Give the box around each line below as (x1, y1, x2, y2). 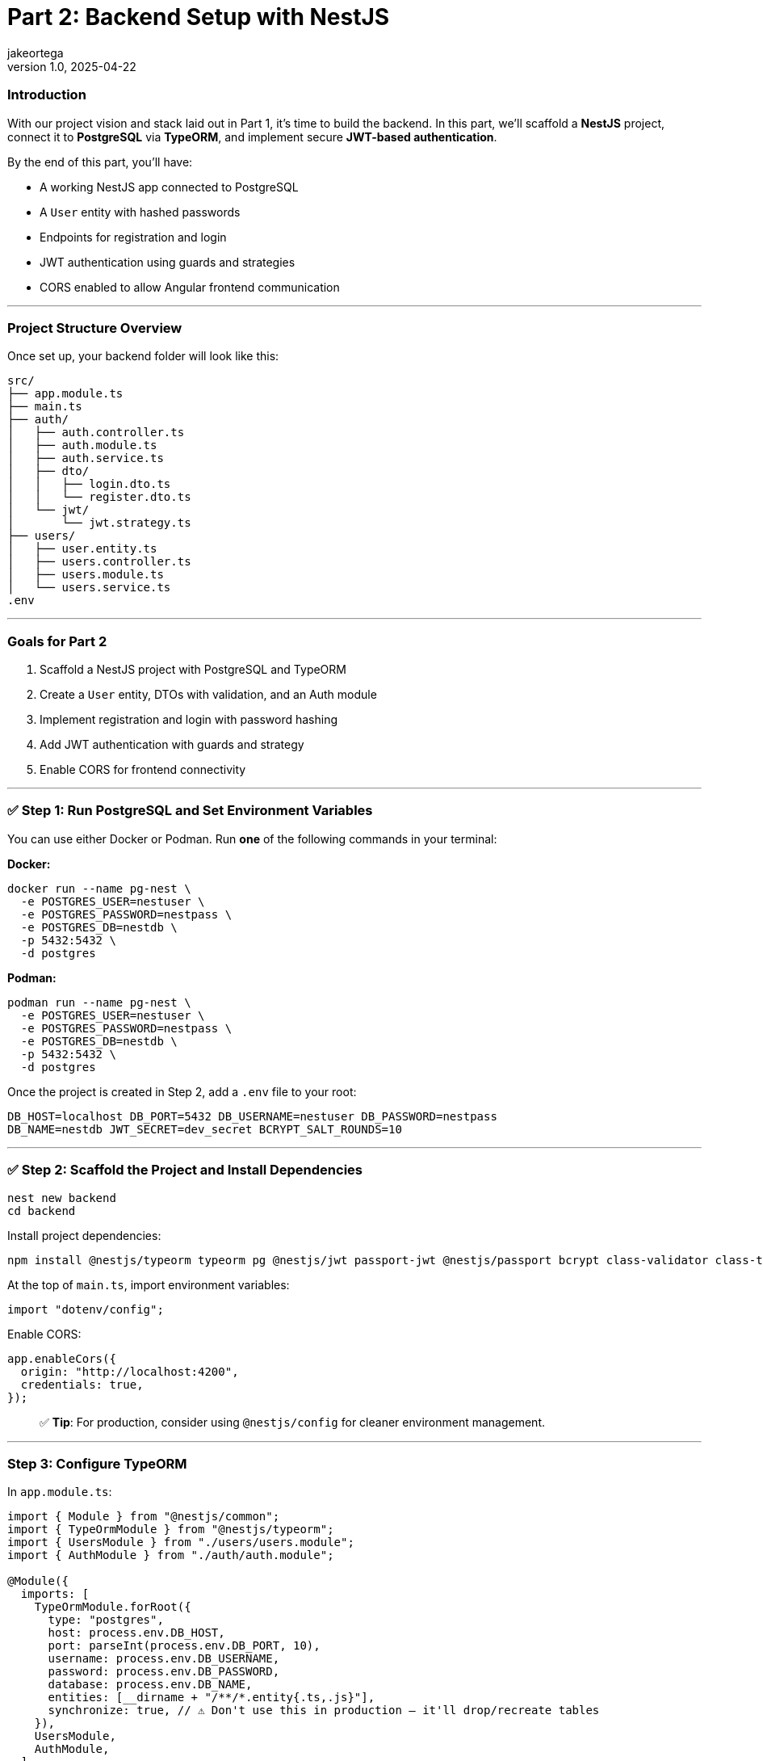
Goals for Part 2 (7, 633, 107, 649)
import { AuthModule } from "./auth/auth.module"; (7, 1549, 334, 1562)
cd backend (7, 1204, 76, 1217)
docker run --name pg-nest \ (7, 881, 191, 895)
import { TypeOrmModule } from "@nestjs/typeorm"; (7, 1523, 334, 1536)
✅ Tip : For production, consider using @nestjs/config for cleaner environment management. (40, 1414, 546, 1429)
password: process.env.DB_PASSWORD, (48, 1665, 280, 1679)
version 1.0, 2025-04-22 (7, 59, 136, 74)
